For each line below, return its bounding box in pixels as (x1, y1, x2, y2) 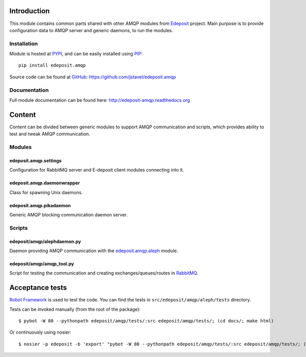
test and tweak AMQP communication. (9, 131, 90, 137)
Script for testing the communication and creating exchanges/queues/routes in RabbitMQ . (9, 270, 198, 276)
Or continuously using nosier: (9, 329, 71, 336)
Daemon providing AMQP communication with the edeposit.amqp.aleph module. (9, 248, 178, 254)
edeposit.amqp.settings (9, 157, 62, 163)
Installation (9, 40, 38, 47)
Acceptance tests (9, 283, 67, 292)
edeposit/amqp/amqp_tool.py (9, 260, 74, 267)
